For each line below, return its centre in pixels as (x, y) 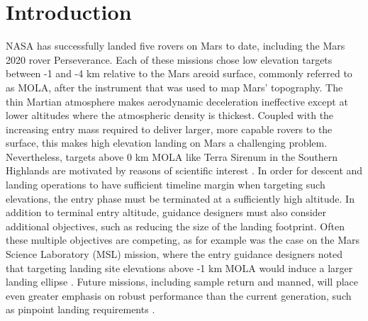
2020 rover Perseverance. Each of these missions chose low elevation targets (169, 59)
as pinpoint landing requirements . (80, 309)
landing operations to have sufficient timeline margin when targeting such (166, 185)
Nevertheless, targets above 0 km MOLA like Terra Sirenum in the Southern (172, 156)
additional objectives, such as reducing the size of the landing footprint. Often (175, 226)
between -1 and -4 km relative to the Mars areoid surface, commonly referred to (179, 73)
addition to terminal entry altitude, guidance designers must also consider (166, 212)
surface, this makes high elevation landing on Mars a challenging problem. (167, 143)
